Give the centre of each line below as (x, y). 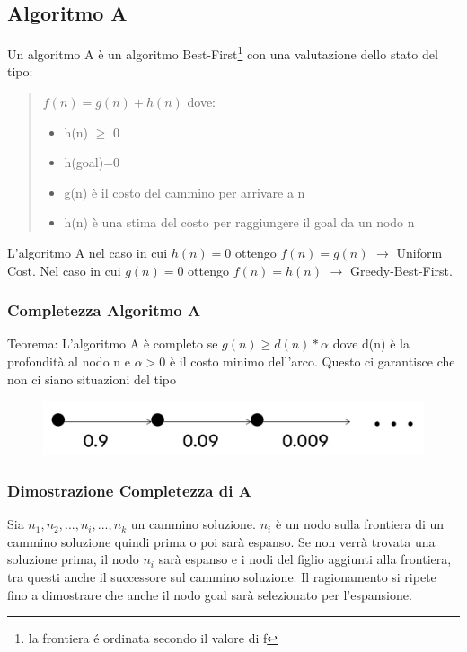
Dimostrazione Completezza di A (129, 490)
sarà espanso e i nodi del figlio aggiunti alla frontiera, (305, 559)
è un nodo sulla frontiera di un (360, 524)
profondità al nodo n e (69, 361)
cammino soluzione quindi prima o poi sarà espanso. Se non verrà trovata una (221, 541)
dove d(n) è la (371, 344)
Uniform (419, 253)
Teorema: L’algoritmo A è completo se (113, 344)
